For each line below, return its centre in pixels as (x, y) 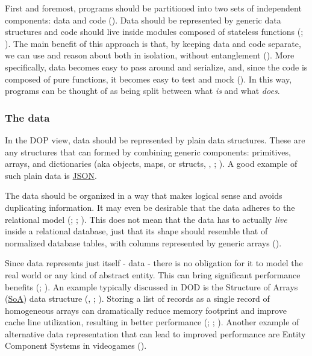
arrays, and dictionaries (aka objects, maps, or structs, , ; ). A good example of (151, 164)
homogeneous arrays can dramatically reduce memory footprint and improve (146, 310)
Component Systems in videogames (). (76, 345)
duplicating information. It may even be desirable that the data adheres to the (150, 207)
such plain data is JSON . (51, 175)
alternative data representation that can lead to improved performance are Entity (155, 333)
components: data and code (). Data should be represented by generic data (143, 20)
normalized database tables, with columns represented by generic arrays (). (143, 242)
